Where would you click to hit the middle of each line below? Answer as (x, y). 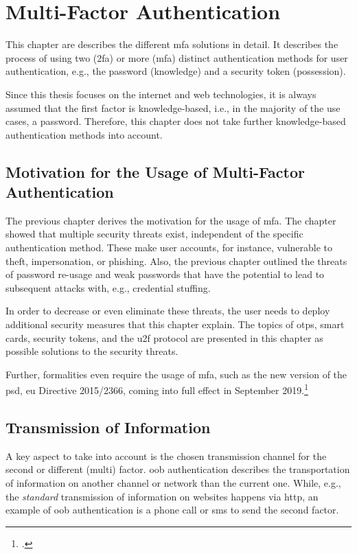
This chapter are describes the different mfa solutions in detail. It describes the (172, 44)
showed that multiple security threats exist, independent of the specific (154, 234)
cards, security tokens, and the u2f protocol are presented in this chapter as (164, 337)
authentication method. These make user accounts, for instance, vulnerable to (169, 247)
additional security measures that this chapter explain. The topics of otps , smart (175, 324)
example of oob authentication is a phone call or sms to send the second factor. (172, 510)
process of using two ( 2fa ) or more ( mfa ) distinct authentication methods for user (177, 57)
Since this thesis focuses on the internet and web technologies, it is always (161, 94)
